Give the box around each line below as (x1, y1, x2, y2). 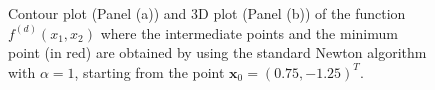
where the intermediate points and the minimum (100, 22, 398, 43)
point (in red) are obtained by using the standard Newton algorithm (8, 42, 427, 63)
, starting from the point (74, 61, 225, 82)
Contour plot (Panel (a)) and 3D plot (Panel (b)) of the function (8, 3, 406, 23)
